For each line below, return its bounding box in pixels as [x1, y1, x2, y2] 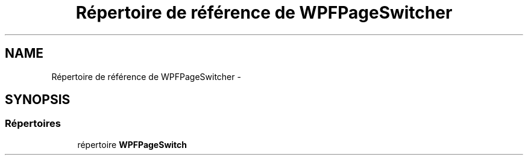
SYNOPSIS [5, 92, 71, 108]
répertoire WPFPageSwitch [77, 139, 187, 150]
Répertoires [5, 117, 61, 130]
